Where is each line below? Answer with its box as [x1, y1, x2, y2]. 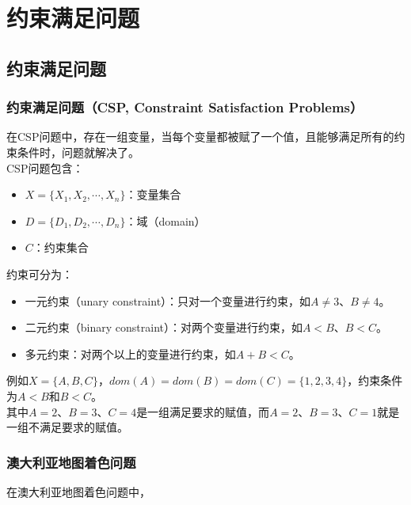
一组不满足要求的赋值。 [6, 419, 128, 435]
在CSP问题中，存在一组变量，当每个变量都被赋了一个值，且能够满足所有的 [6, 128, 394, 145]
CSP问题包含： [6, 159, 84, 176]
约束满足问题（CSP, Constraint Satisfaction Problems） [6, 97, 363, 117]
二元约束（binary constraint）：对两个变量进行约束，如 [25, 319, 303, 336]
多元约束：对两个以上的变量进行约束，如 [25, 345, 236, 362]
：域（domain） [125, 212, 206, 229]
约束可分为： [6, 265, 73, 282]
